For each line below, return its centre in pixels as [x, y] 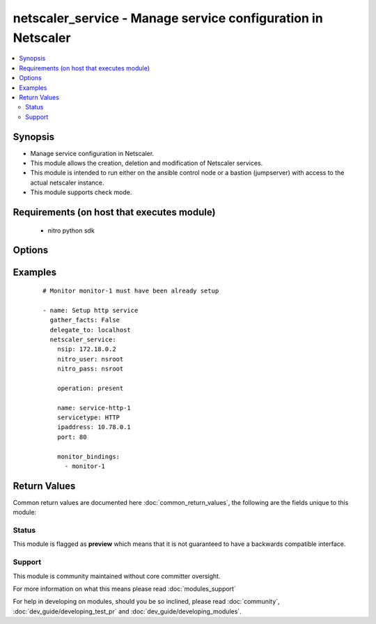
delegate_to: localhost [91, 330]
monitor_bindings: [88, 457]
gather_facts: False [85, 320]
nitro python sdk [71, 231]
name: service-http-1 [94, 408]
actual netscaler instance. [67, 182]
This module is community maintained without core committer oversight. [117, 576]
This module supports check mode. [81, 192]
